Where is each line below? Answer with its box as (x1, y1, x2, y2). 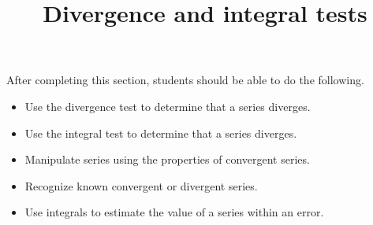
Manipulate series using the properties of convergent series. (24, 151, 310, 168)
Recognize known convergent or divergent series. (24, 177, 258, 194)
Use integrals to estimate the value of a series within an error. (24, 204, 324, 220)
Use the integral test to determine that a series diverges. (24, 124, 297, 141)
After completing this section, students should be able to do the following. (6, 72, 364, 88)
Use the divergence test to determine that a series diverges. (24, 98, 311, 114)
